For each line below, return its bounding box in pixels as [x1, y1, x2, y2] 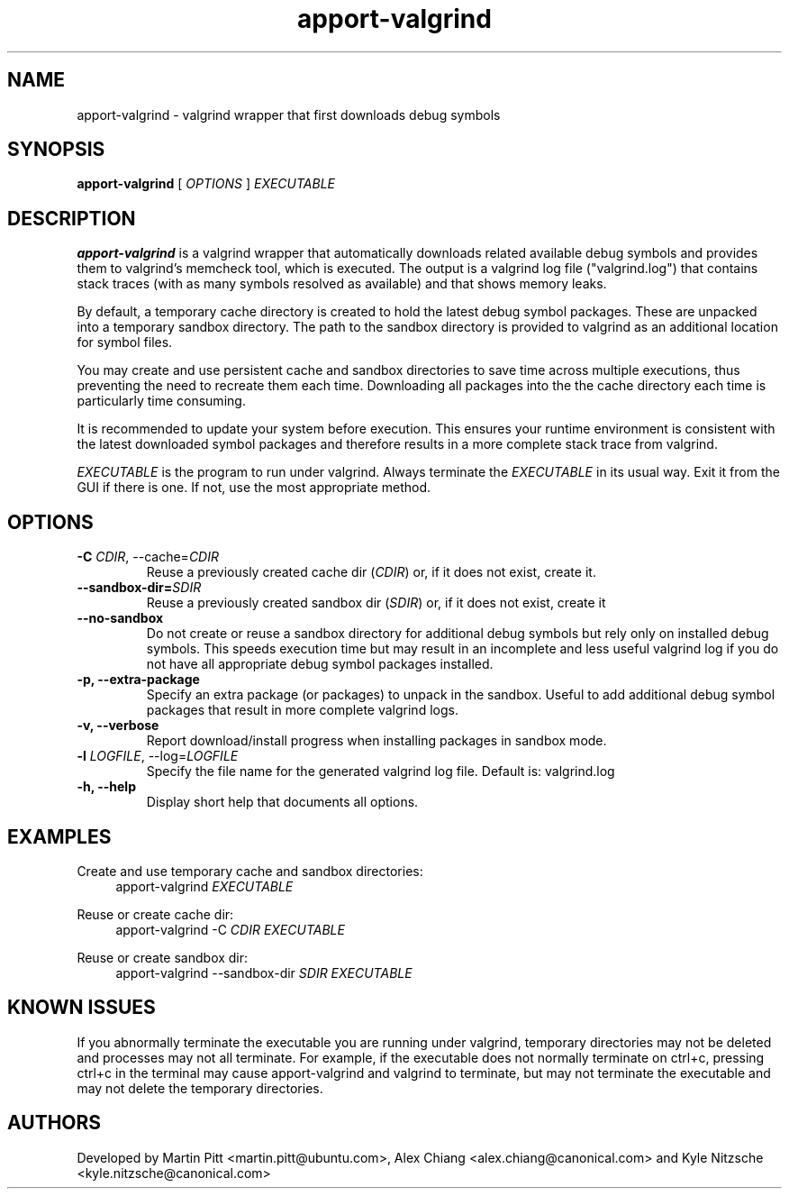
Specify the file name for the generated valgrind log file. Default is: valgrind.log [146, 763, 615, 780]
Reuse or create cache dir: [77, 906, 234, 922]
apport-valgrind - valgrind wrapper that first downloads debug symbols [77, 106, 501, 123]
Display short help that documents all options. [146, 794, 419, 810]
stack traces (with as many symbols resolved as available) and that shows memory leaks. [77, 276, 607, 292]
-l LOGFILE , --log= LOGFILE [77, 748, 239, 764]
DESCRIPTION [7, 206, 136, 230]
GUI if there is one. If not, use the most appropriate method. [77, 479, 431, 496]
